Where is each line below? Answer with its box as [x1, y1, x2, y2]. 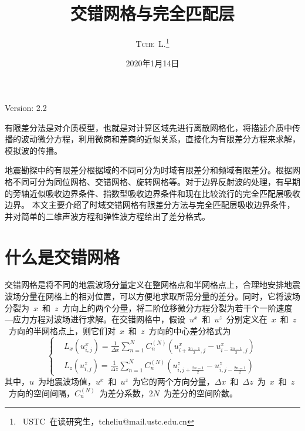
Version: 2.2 [5, 101, 47, 113]
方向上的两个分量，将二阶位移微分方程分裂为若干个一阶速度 [62, 301, 293, 314]
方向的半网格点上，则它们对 [8, 324, 116, 336]
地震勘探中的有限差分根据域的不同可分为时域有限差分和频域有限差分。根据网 [5, 164, 300, 176]
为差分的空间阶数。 [164, 386, 238, 399]
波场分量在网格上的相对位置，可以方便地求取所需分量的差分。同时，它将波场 [5, 290, 300, 302]
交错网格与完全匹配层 [70, 1, 235, 25]
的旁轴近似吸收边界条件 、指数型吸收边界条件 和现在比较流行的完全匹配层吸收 [5, 187, 300, 199]
